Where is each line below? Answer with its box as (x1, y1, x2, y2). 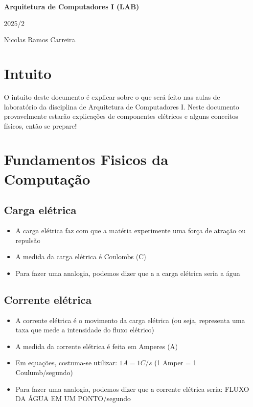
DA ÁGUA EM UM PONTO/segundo (15, 393, 131, 404)
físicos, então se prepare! (4, 120, 77, 131)
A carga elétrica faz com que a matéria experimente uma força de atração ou (15, 225, 246, 236)
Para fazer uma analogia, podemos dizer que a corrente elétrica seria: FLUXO (15, 383, 249, 394)
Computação (4, 168, 91, 189)
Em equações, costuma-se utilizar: (15, 357, 117, 368)
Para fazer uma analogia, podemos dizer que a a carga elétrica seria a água (15, 268, 240, 278)
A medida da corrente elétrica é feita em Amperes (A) (15, 341, 178, 351)
